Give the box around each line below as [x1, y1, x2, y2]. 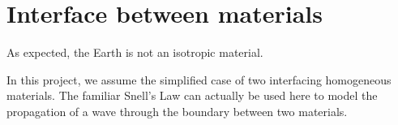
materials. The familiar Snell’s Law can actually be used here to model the [6, 87, 378, 104]
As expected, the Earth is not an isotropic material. [6, 44, 263, 61]
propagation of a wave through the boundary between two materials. [6, 102, 348, 119]
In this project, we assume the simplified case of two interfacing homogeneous [6, 71, 392, 88]
